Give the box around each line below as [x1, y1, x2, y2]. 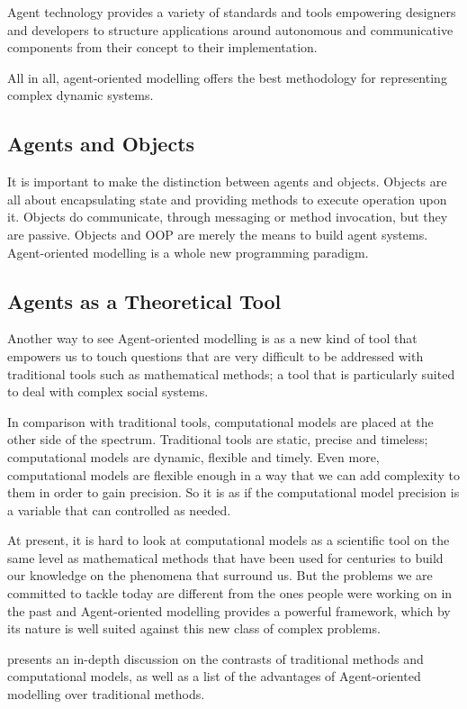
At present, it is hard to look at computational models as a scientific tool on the [7, 531, 450, 550]
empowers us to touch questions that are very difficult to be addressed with [7, 346, 424, 365]
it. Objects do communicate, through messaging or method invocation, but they [7, 207, 448, 226]
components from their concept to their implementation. [7, 38, 318, 57]
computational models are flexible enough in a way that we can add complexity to [7, 465, 460, 484]
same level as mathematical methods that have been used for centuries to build [7, 548, 444, 567]
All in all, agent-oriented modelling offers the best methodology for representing [7, 68, 447, 86]
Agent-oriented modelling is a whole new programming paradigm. [7, 242, 369, 261]
